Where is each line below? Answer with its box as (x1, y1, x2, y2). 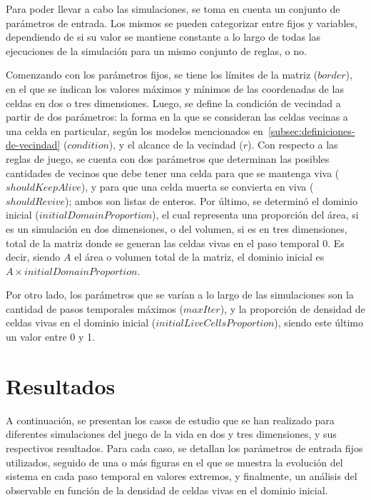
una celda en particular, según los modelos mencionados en (6, 123, 263, 138)
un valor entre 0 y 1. (6, 329, 95, 344)
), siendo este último (274, 315, 363, 330)
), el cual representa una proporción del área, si (152, 207, 359, 222)
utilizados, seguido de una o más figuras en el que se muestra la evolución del (6, 454, 343, 469)
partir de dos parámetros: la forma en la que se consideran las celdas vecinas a (6, 109, 348, 124)
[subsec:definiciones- (268, 123, 355, 138)
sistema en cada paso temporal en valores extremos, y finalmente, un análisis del (6, 469, 357, 484)
